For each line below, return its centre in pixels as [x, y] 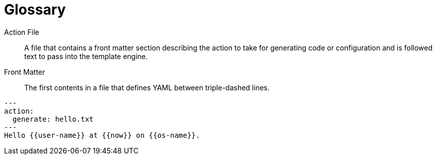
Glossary [35, 10]
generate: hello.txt [53, 119]
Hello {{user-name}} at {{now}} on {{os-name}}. [102, 135]
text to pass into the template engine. [86, 56]
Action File [22, 32]
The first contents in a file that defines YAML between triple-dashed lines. [147, 87]
